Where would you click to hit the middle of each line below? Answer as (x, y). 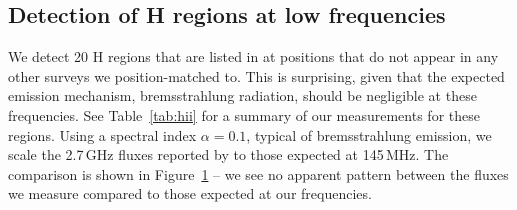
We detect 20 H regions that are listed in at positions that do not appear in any (253, 56)
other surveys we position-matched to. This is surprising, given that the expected (256, 75)
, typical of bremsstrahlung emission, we (369, 134)
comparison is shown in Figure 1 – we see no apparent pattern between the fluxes (258, 173)
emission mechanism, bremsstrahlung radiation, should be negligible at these (242, 95)
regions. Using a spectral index (102, 134)
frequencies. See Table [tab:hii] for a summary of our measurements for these (244, 114)
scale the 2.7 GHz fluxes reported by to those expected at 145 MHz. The (228, 154)
